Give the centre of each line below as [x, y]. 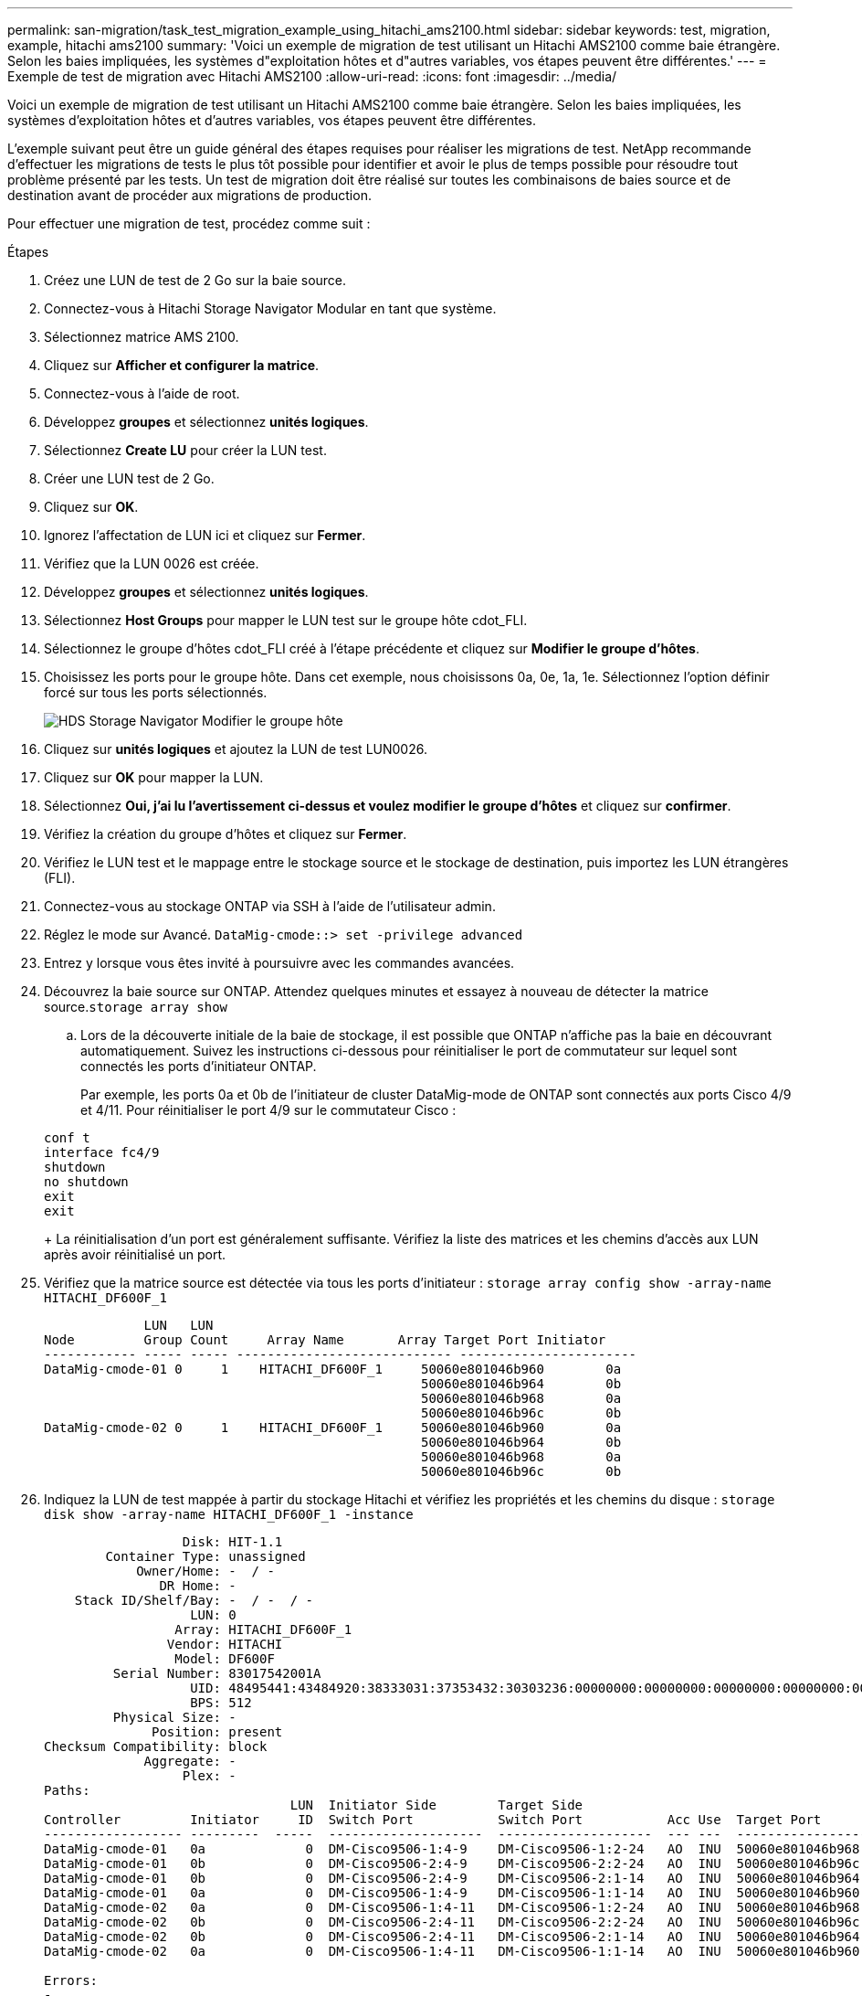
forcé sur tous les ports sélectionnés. [156, 692]
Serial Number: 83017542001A [217, 1673]
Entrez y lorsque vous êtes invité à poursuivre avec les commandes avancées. [279, 963]
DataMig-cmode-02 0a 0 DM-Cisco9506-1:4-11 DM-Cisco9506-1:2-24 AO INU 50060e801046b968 [452, 1907]
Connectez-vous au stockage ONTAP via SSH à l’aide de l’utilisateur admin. [270, 906]
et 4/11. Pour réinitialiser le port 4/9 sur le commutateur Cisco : [268, 1110]
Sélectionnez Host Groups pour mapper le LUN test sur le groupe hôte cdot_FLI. [286, 620]
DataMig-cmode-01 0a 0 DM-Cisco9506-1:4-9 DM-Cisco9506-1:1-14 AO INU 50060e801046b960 [452, 1893]
